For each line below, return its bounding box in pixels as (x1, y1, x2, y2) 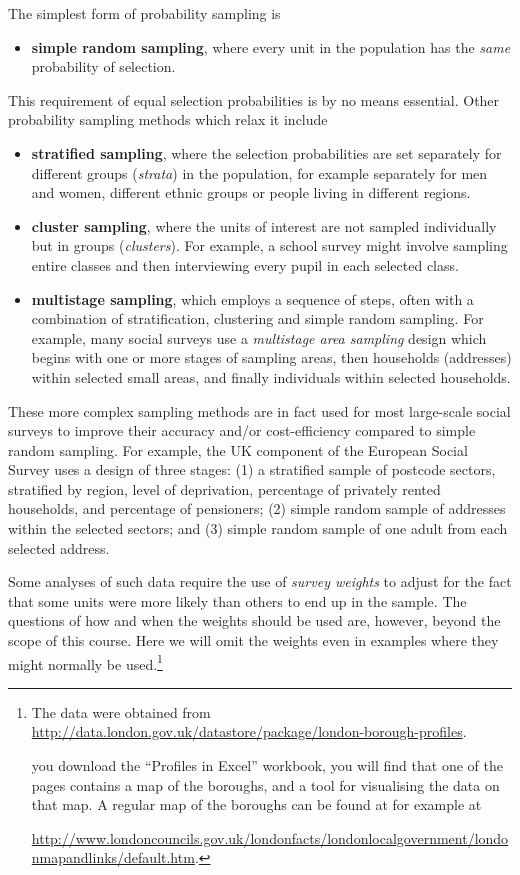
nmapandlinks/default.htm (31, 847, 195, 868)
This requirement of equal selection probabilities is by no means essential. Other (8, 89, 500, 110)
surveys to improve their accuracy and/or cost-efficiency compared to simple (8, 420, 476, 441)
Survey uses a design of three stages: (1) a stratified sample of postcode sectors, (8, 459, 496, 480)
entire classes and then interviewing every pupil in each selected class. (31, 254, 459, 275)
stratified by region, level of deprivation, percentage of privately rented (8, 478, 441, 499)
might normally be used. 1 (8, 650, 163, 674)
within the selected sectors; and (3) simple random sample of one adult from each (8, 518, 508, 539)
